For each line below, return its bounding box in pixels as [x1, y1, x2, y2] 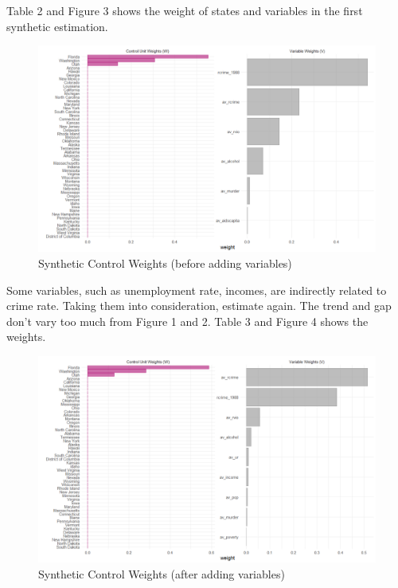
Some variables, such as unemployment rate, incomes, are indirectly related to [6, 281, 387, 298]
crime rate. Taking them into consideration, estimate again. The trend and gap [6, 297, 392, 314]
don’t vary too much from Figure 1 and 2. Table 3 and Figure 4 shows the [6, 312, 369, 329]
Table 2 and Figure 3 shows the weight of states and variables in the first [6, 2, 363, 18]
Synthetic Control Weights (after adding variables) [38, 565, 285, 582]
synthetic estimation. [6, 18, 108, 34]
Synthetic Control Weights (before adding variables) [38, 254, 292, 271]
